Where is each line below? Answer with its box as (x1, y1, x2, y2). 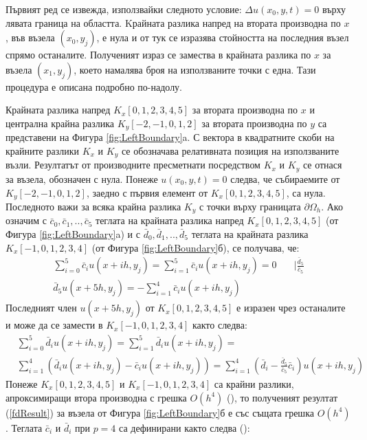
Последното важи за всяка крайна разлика (5, 199, 181, 213)
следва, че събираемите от (230, 171, 340, 186)
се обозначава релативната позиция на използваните (121, 144, 340, 158)
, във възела (5, 30, 55, 45)
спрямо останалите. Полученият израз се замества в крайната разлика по (5, 47, 311, 62)
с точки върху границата (199, 199, 301, 213)
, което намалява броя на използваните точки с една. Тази (74, 62, 316, 76)
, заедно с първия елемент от (86, 185, 208, 199)
